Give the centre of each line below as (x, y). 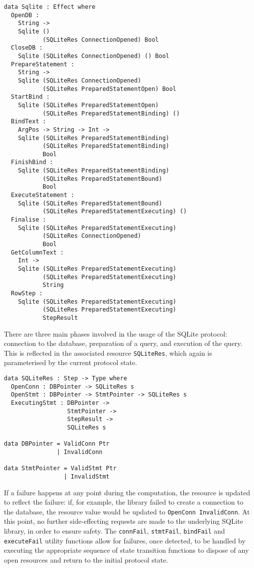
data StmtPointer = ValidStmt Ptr (60, 469)
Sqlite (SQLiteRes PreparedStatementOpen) (88, 105)
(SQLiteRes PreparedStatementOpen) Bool (109, 89)
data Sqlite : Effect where (50, 7)
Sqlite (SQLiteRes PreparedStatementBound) (90, 203)
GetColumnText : (37, 252)
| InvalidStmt (86, 476)
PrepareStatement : (43, 64)
